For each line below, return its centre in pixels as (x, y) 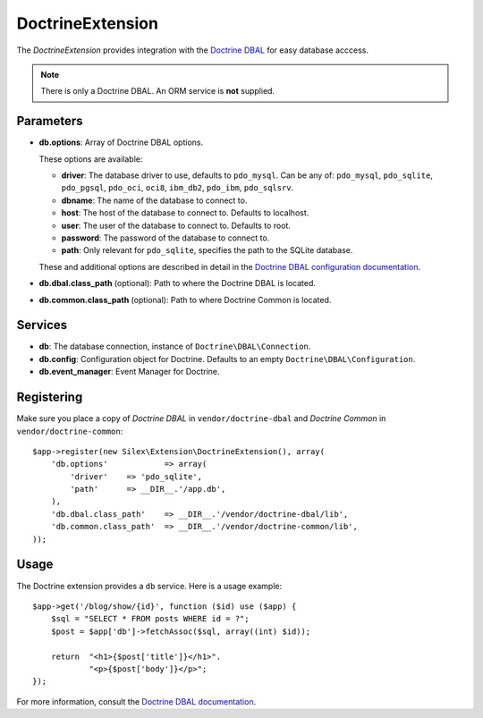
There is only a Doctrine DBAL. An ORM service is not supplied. (158, 91)
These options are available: (91, 159)
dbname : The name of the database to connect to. (154, 200)
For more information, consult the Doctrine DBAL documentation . (136, 701)
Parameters (50, 121)
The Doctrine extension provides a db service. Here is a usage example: (149, 586)
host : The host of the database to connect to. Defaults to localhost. (185, 213)
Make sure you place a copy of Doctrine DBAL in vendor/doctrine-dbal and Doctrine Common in (201, 418)
